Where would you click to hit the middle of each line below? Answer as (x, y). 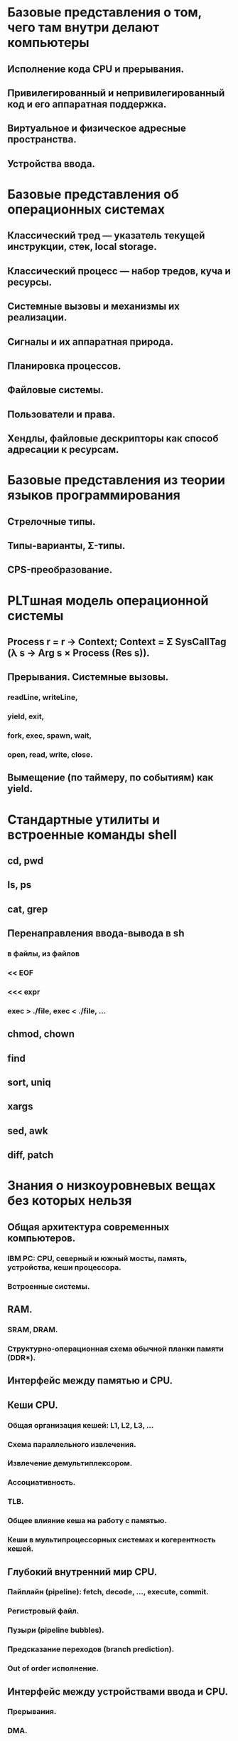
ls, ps (20, 885)
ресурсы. (29, 282)
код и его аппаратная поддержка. (87, 104)
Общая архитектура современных (88, 1227)
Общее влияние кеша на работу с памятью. (87, 1521)
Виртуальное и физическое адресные (97, 129)
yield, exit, (26, 716)
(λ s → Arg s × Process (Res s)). (79, 653)
